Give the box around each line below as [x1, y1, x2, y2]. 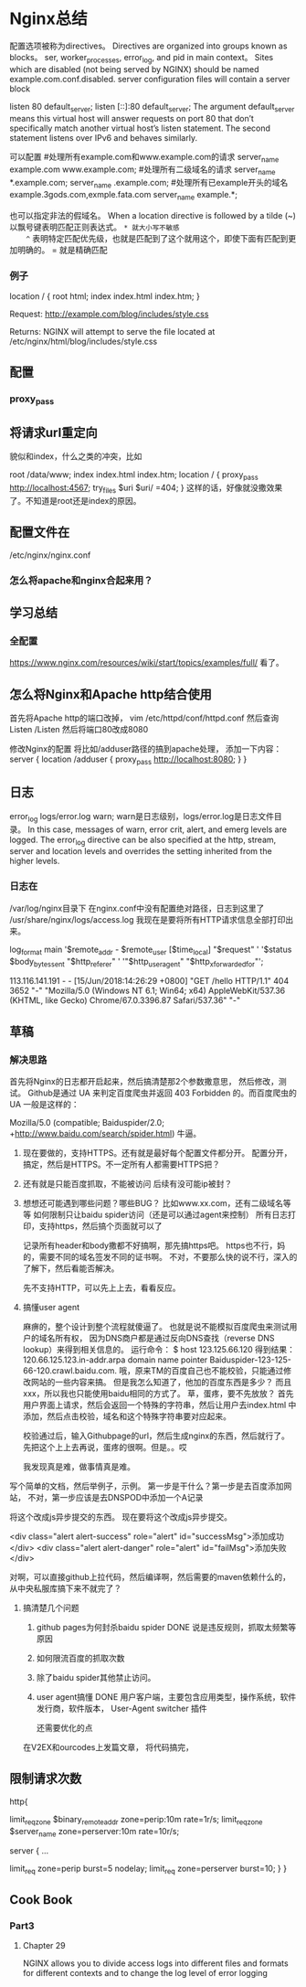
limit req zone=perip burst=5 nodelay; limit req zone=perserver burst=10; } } [9, 1863, 288, 1876]
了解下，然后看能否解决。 [22, 1263, 120, 1274]
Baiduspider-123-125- [209, 1354, 292, 1365]
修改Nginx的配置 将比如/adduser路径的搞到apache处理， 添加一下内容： [9, 743, 282, 754]
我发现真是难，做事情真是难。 [22, 1461, 135, 1472]
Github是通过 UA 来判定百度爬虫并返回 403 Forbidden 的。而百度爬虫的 [26, 1087, 297, 1098]
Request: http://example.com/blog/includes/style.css [9, 308, 209, 320]
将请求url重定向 [9, 424, 98, 440]
